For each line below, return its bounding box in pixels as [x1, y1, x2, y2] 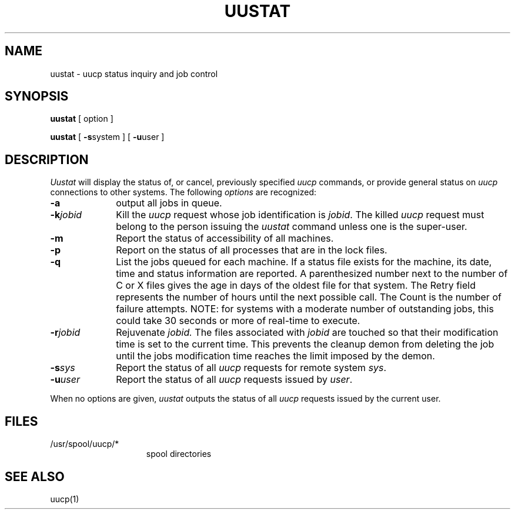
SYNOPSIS [5, 89, 69, 104]
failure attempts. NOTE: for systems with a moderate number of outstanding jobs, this [116, 303, 494, 315]
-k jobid [50, 209, 82, 221]
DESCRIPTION [5, 152, 89, 167]
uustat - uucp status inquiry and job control [50, 68, 218, 79]
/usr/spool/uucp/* [50, 439, 119, 449]
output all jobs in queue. [116, 197, 222, 209]
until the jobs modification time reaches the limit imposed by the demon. [116, 350, 435, 362]
